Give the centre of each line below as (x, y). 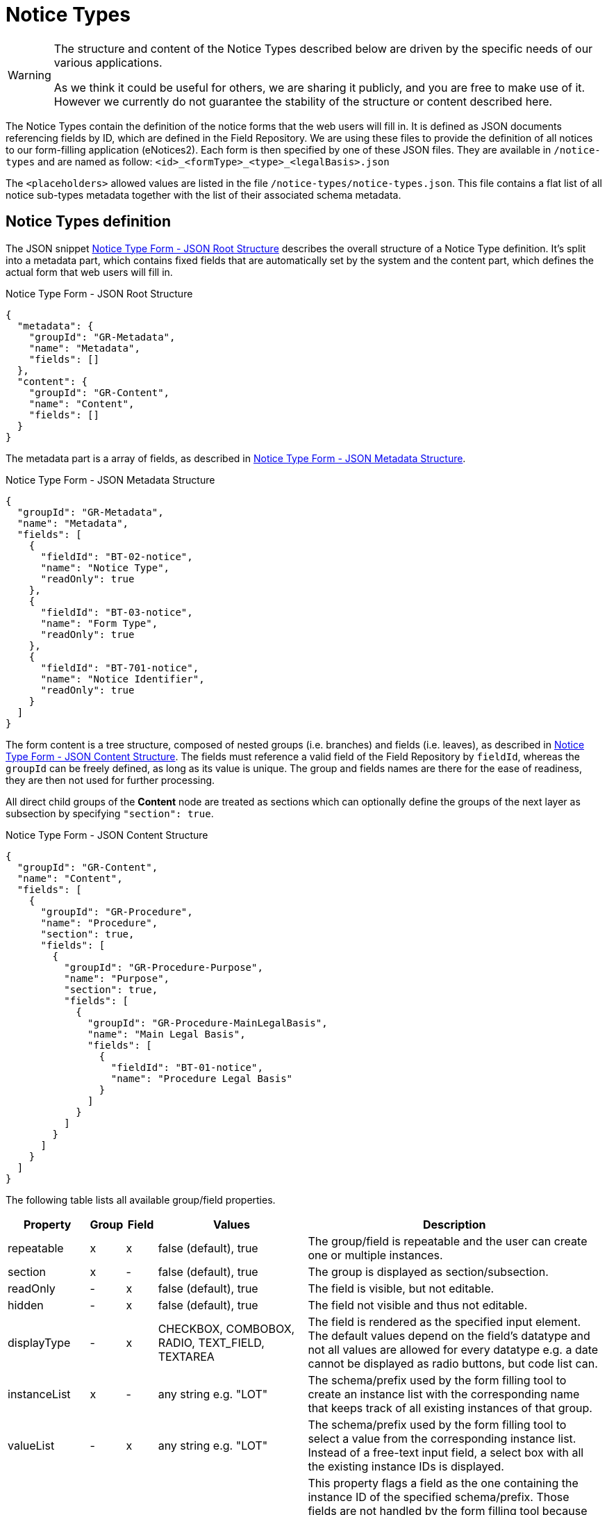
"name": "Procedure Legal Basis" (202, 1078)
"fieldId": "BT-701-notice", (120, 668)
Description (454, 1224)
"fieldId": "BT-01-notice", (187, 1067)
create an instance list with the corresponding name (444, 1394)
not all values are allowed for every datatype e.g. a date (453, 1349)
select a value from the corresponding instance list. (442, 1438)
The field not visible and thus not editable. (418, 1305)
